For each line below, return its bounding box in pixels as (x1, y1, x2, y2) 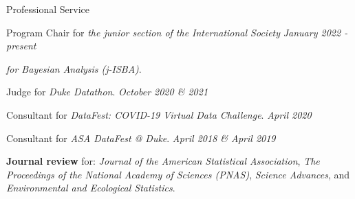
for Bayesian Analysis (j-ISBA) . (6, 61, 142, 75)
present (6, 38, 36, 53)
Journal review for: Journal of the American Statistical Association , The (6, 154, 320, 168)
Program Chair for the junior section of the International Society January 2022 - (6, 25, 348, 39)
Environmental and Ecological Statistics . (6, 180, 175, 195)
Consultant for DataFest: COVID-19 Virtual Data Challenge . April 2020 (6, 107, 312, 121)
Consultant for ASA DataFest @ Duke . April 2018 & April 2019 (6, 130, 276, 145)
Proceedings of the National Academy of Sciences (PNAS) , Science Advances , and (6, 167, 350, 181)
